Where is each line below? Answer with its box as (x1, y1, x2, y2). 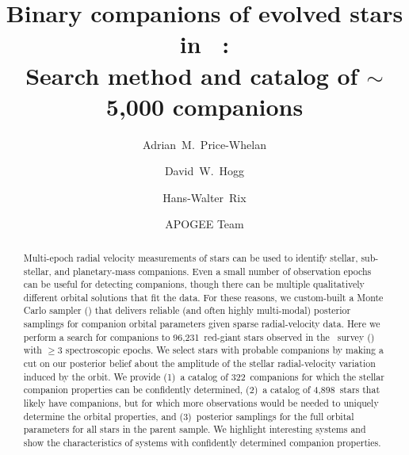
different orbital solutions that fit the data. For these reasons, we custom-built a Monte (23, 290, 384, 304)
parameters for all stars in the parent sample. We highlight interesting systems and (23, 422, 366, 436)
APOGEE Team (165, 216, 244, 232)
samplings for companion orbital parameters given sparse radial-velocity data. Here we (23, 317, 380, 331)
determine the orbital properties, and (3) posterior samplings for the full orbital (23, 409, 354, 422)
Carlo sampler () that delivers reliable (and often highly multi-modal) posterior (23, 304, 351, 317)
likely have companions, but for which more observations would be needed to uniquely (23, 396, 379, 410)
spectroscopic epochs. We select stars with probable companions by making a (65, 343, 384, 357)
